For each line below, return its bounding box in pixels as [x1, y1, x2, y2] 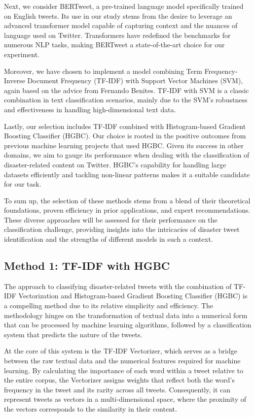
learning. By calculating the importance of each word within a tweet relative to [4, 365, 243, 375]
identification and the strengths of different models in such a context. [4, 234, 213, 244]
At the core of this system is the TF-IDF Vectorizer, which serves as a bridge [4, 346, 237, 356]
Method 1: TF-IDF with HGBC [4, 258, 170, 273]
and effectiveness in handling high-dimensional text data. [4, 104, 176, 114]
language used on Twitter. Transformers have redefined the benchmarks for [4, 30, 231, 40]
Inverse [4, 75, 25, 86]
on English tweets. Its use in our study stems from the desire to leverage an [4, 10, 232, 21]
